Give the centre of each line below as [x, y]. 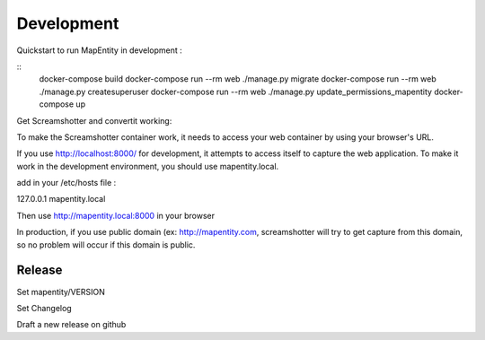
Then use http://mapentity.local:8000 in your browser [116, 215]
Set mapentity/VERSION [61, 292]
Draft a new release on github [71, 325]
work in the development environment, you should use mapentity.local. [148, 166]
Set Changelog [44, 308]
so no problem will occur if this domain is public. [106, 244]
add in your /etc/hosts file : [66, 183]
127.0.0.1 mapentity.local [61, 199]
